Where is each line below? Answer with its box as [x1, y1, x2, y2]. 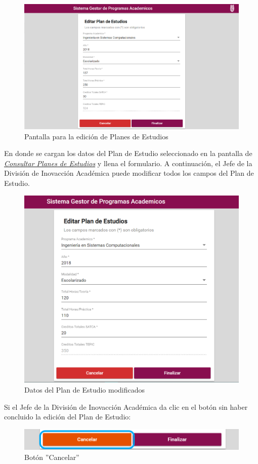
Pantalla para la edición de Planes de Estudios [24, 131, 168, 141]
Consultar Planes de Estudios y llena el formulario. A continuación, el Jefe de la [4, 158, 252, 168]
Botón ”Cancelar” [24, 451, 79, 462]
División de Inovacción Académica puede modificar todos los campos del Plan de [4, 168, 254, 178]
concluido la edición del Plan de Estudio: [4, 411, 131, 422]
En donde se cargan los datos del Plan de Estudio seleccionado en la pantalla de [4, 148, 252, 159]
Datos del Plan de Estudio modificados [24, 384, 145, 395]
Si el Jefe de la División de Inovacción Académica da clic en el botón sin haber [4, 401, 248, 412]
